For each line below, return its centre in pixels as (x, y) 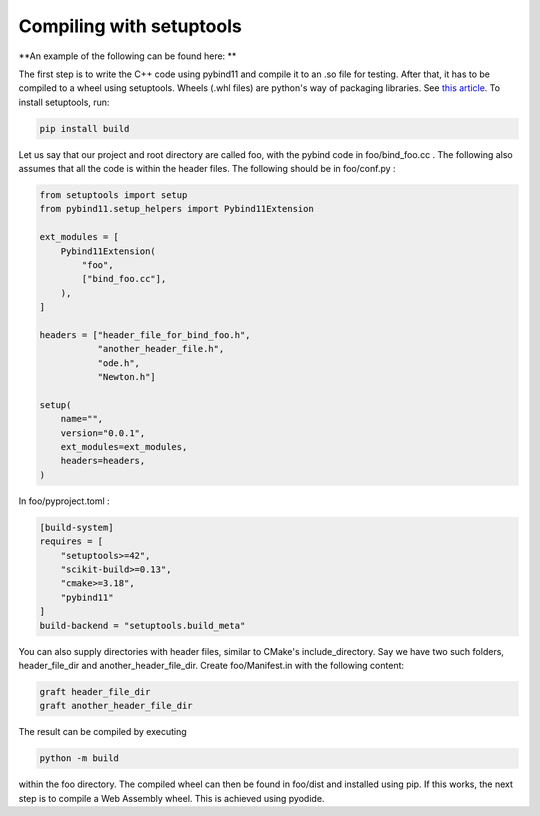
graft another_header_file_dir (116, 706)
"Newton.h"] (127, 377)
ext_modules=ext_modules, (124, 447)
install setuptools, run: (64, 102)
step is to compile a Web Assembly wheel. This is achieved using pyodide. (171, 798)
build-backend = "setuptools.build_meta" (142, 625)
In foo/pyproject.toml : (64, 501)
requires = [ (71, 541)
